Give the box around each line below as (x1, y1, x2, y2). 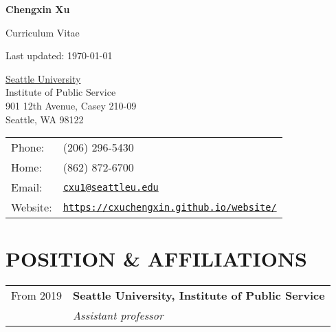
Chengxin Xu (5, 2, 70, 16)
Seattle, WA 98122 (5, 112, 84, 126)
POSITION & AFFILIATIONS (5, 245, 307, 273)
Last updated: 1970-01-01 (5, 48, 113, 63)
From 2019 (11, 287, 63, 304)
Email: (11, 179, 43, 196)
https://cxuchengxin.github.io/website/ (63, 201, 277, 213)
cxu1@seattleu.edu (63, 181, 159, 193)
